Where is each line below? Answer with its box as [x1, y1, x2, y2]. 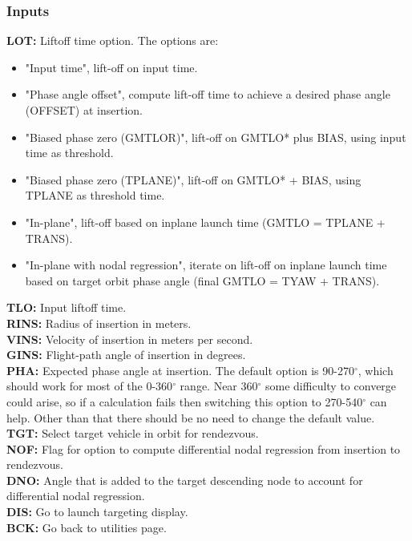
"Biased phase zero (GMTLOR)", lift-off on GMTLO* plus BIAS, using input [25, 128, 406, 145]
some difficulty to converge [265, 377, 397, 394]
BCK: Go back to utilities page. [6, 519, 167, 535]
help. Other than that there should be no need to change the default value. [6, 409, 375, 426]
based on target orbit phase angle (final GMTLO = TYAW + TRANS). [25, 272, 380, 289]
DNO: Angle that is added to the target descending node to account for [6, 471, 363, 488]
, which [357, 361, 394, 378]
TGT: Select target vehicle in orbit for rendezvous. [6, 425, 259, 442]
